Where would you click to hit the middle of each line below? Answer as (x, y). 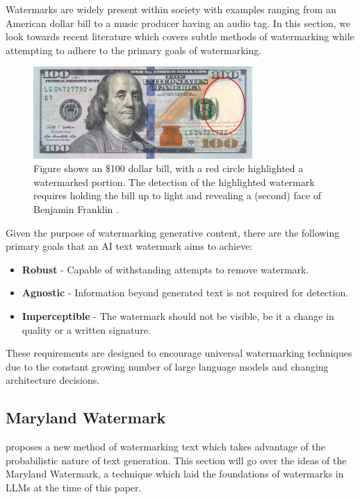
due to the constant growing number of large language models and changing (167, 366)
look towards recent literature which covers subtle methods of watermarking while (180, 36)
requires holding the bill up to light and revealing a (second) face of (178, 195)
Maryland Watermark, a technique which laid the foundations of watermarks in (175, 474)
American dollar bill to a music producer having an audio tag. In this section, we (178, 23)
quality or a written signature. (86, 329)
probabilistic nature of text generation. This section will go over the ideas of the (176, 460)
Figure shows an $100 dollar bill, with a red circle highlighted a (169, 168)
